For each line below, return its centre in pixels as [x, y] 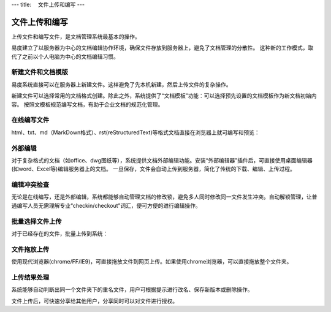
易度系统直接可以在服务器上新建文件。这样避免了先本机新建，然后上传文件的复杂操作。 [121, 84]
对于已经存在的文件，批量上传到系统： [60, 234]
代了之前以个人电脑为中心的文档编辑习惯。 [65, 56]
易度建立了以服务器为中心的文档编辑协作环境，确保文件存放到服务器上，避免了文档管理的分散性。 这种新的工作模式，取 [162, 48]
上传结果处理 [30, 277]
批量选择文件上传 [36, 221]
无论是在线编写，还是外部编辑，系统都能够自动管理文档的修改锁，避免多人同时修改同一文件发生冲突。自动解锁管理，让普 [164, 197]
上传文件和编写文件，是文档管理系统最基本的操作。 [76, 36]
